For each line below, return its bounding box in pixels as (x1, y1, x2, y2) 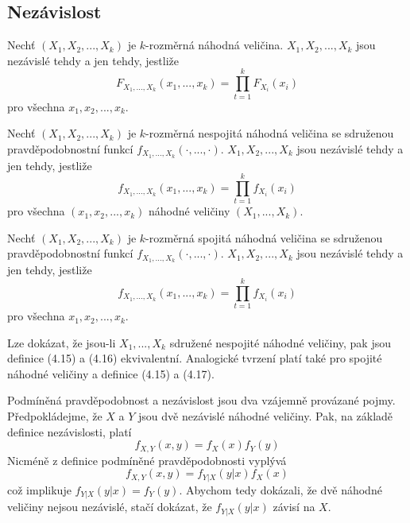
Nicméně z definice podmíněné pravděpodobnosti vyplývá (7, 451, 287, 468)
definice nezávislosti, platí (7, 423, 132, 440)
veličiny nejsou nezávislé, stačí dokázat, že (7, 498, 212, 515)
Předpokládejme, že (7, 408, 102, 424)
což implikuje (7, 481, 72, 498)
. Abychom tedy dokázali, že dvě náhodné (179, 481, 382, 498)
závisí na (273, 498, 315, 515)
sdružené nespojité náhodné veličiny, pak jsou (169, 334, 392, 351)
